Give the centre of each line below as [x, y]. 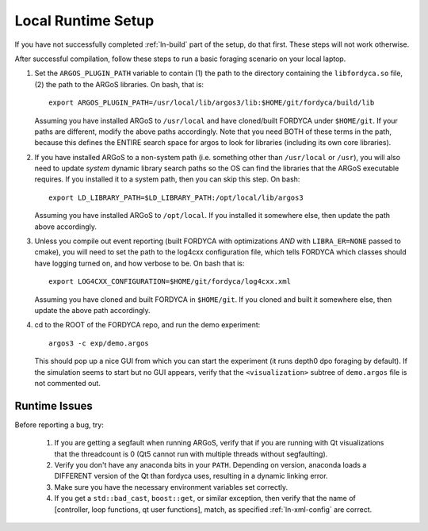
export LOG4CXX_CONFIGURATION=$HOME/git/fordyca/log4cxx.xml [170, 282]
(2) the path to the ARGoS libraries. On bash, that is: [119, 84]
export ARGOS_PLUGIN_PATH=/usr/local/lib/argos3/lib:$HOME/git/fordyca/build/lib [212, 103]
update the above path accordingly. [92, 310]
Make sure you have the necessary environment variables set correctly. [171, 487]
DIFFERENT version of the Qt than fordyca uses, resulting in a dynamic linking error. [191, 476]
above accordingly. [66, 227]
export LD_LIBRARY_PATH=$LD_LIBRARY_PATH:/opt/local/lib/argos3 [176, 197]
